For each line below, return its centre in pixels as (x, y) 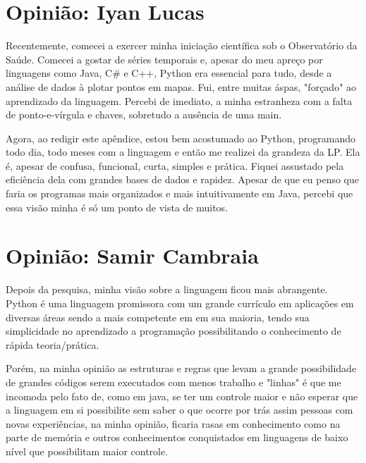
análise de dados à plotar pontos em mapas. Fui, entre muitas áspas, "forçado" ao (181, 86)
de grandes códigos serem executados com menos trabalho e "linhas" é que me (173, 382)
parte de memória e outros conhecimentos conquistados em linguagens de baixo (177, 437)
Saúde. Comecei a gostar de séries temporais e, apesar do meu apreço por (164, 59)
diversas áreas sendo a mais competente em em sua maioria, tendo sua (158, 317)
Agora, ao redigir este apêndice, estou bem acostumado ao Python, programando (181, 138)
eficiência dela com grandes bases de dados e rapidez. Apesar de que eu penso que (183, 179)
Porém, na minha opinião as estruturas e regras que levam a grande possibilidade (181, 368)
